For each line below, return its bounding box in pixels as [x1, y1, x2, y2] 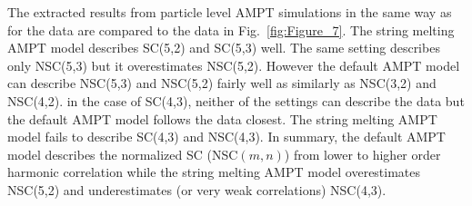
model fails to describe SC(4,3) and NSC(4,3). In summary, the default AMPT [7, 127, 446, 146]
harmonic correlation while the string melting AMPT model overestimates [7, 162, 421, 181]
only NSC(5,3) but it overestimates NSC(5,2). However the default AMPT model [7, 55, 460, 74]
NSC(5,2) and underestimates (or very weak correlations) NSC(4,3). [7, 180, 387, 199]
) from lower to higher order [284, 144, 441, 163]
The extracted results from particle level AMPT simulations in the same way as [7, 3, 452, 21]
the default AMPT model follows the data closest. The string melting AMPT [7, 109, 437, 128]
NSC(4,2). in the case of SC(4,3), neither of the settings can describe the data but [7, 91, 465, 110]
